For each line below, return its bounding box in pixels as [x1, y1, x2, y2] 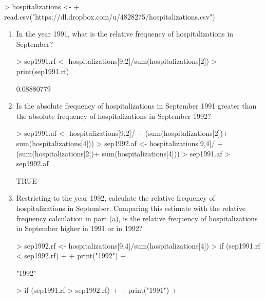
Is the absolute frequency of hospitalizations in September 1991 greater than [16, 100, 257, 111]
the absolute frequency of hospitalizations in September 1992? [16, 110, 211, 121]
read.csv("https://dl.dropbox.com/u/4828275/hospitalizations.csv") [4, 11, 215, 22]
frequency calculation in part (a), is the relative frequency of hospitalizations [16, 213, 258, 223]
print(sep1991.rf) [16, 65, 69, 76]
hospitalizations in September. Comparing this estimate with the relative [16, 202, 245, 213]
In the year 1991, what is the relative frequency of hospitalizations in [16, 28, 234, 39]
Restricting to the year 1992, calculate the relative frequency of [16, 192, 215, 203]
